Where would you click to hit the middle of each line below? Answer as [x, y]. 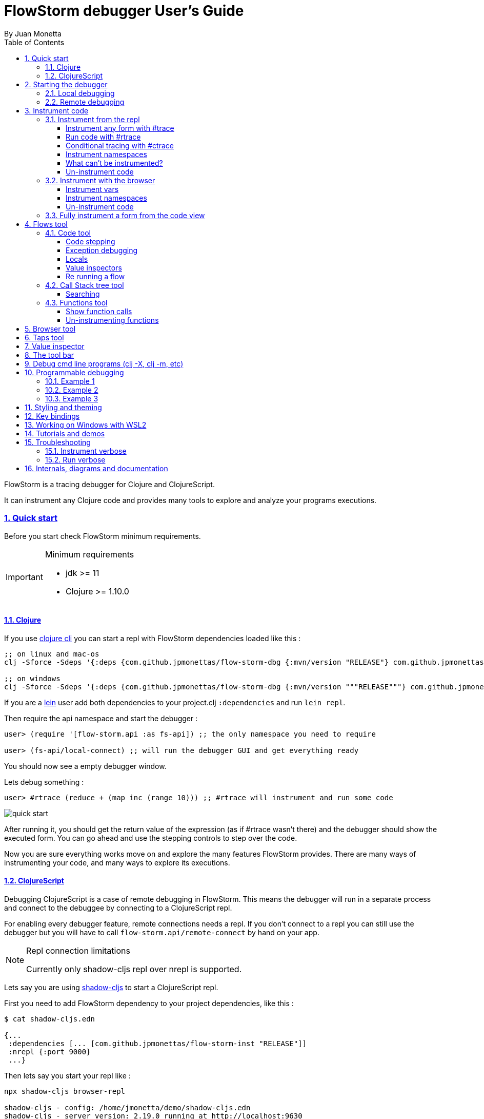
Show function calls [99, 311]
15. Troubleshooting [58, 442]
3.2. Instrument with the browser [100, 180]
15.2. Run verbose [75, 459]
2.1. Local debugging [80, 93]
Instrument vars [92, 189]
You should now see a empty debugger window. [85, 766]
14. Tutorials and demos [65, 433]
